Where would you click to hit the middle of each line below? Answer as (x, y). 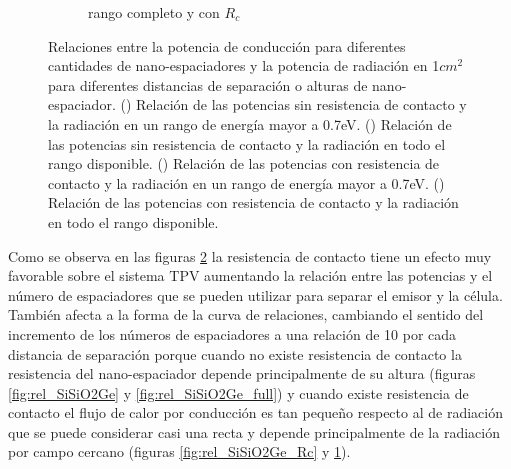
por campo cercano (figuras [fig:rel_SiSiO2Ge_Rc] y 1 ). (179, 451)
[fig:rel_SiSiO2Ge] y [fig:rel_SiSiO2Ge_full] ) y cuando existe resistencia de (238, 392)
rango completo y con (154, 12)
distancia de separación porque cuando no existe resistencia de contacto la (235, 353)
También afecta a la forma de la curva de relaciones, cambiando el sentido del (246, 314)
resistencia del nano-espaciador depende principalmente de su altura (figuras (242, 373)
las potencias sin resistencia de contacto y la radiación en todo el (247, 143)
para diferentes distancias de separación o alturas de (208, 84)
